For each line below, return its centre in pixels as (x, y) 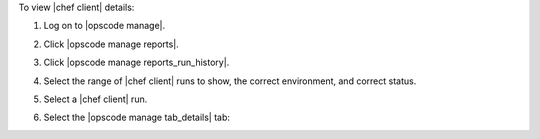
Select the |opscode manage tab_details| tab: (136, 117)
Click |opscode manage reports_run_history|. (136, 62)
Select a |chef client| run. (95, 99)
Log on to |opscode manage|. (104, 26)
